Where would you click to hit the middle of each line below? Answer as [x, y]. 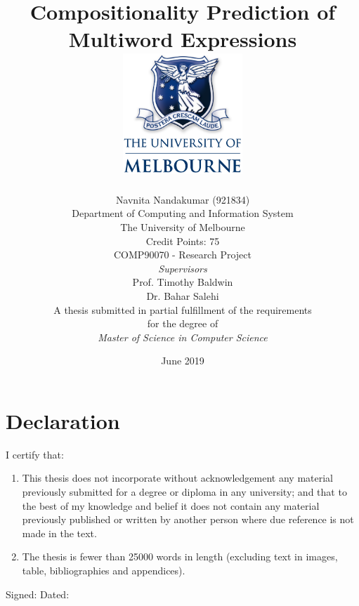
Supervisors [183, 268]
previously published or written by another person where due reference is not [188, 519]
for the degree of [183, 323]
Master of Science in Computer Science [183, 337]
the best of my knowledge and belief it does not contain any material [171, 505]
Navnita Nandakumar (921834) [183, 199]
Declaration [63, 420]
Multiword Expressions [183, 39]
